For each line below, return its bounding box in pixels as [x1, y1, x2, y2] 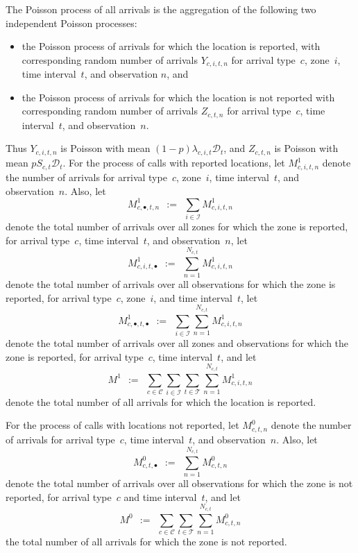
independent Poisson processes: [6, 15, 137, 30]
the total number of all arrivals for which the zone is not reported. [6, 534, 287, 549]
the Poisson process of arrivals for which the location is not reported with [22, 90, 335, 104]
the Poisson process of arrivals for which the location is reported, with [22, 39, 321, 53]
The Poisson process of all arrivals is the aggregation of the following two [6, 2, 316, 16]
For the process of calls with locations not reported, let [6, 418, 239, 432]
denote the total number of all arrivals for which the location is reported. [6, 394, 316, 409]
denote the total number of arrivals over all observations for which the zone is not [6, 476, 353, 491]
